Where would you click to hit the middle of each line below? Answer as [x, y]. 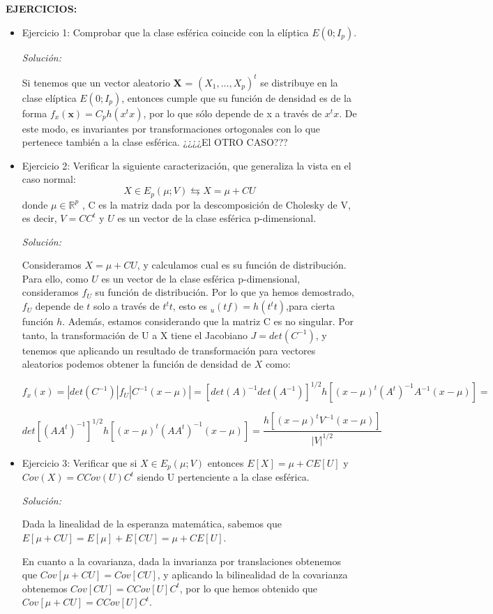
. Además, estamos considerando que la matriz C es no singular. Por [208, 321]
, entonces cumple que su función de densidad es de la [236, 97]
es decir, [39, 218]
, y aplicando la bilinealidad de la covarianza [252, 575]
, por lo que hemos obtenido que [249, 588]
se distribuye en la [299, 82]
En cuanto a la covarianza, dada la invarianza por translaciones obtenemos [181, 561]
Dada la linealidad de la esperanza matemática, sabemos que [152, 524]
